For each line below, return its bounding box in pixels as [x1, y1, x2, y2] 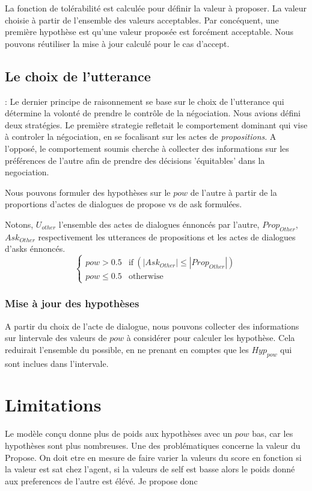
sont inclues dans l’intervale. [5, 357, 109, 369]
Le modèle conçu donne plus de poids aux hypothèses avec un [5, 427, 233, 440]
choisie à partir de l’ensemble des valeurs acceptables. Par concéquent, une [5, 13, 279, 26]
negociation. [5, 166, 49, 178]
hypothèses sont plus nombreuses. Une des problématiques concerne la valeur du [5, 439, 301, 451]
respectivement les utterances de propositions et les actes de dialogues [38, 230, 296, 243]
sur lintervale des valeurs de [5, 331, 107, 344]
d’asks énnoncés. [5, 242, 66, 255]
